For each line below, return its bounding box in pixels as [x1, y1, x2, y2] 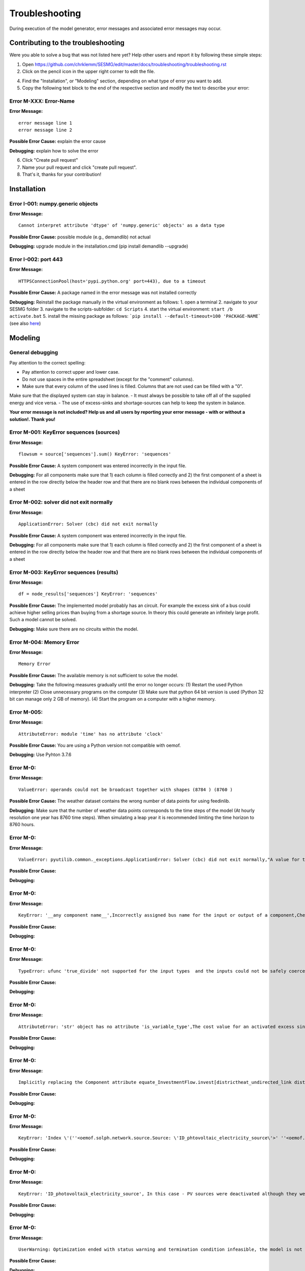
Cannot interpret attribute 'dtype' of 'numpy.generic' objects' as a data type [18, 223, 225, 228]
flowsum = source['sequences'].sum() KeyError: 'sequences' [18, 451, 171, 457]
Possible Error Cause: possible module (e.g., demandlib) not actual [9, 234, 151, 240]
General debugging [9, 349, 58, 356]
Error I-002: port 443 [9, 256, 63, 263]
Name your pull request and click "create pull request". [22, 164, 137, 170]
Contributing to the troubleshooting [9, 39, 125, 47]
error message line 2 [18, 127, 72, 133]
